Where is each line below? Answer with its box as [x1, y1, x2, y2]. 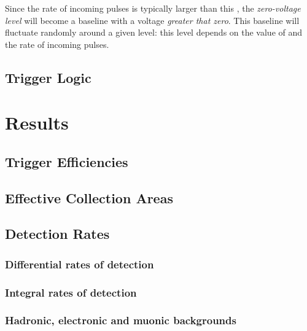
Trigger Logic [5, 68, 91, 87]
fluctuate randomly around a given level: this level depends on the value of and [5, 26, 303, 39]
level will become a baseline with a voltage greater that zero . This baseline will [5, 14, 300, 26]
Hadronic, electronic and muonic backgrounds [5, 313, 236, 328]
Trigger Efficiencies [5, 152, 128, 171]
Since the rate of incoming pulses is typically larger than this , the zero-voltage [5, 2, 301, 14]
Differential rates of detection [5, 256, 154, 271]
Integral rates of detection [5, 284, 137, 300]
